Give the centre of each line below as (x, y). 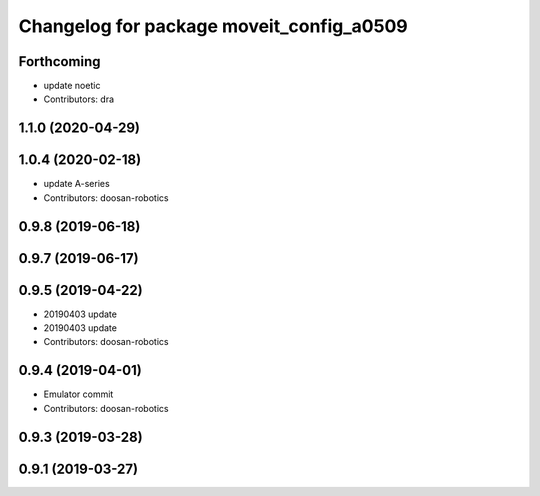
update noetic (72, 86)
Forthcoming (59, 61)
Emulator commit (78, 394)
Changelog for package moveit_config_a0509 (213, 26)
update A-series (76, 184)
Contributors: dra (79, 99)
